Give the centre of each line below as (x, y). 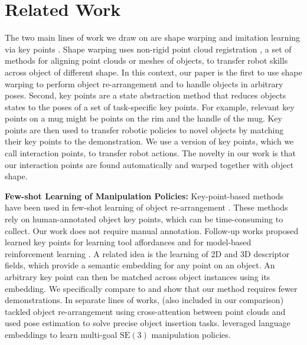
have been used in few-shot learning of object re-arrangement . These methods (146, 207)
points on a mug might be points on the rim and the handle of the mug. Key (143, 118)
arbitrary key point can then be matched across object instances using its (138, 277)
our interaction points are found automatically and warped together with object (149, 164)
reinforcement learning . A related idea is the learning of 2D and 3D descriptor (147, 253)
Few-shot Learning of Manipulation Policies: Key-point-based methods (144, 195)
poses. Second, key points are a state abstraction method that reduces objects (146, 95)
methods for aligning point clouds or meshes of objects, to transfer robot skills (146, 60)
